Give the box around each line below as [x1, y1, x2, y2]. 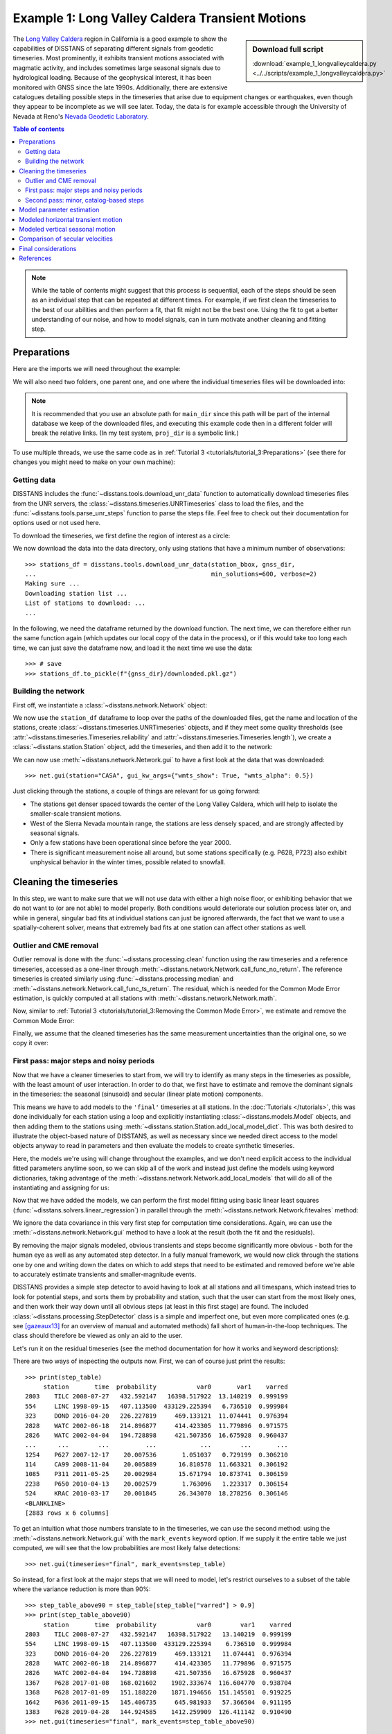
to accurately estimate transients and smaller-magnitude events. [12, 1270, 197, 1279]
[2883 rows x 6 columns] [25, 1509, 109, 1517]
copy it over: [12, 1039, 48, 1047]
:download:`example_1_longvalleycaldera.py [252, 59, 377, 67]
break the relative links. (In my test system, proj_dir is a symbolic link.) [31, 429, 239, 437]
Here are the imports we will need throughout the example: [12, 365, 181, 373]
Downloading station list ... [25, 590, 128, 597]
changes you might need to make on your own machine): [12, 458, 176, 466]
